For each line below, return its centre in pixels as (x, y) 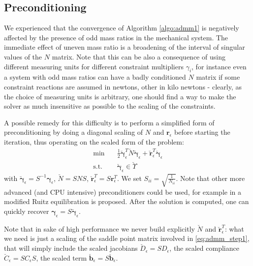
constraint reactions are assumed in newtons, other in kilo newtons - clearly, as (123, 86)
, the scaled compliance (204, 248)
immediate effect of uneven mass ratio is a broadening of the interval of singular (125, 47)
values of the (23, 56)
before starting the (202, 132)
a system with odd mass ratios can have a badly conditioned (95, 77)
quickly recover (27, 211)
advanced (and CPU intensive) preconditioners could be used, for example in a (123, 192)
